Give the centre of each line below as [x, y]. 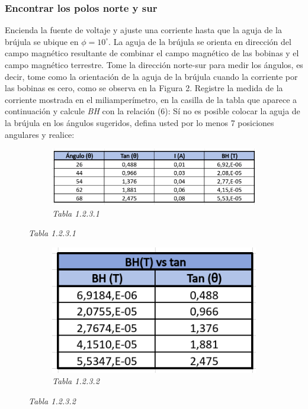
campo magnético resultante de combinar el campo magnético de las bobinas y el [152, 53]
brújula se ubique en [42, 41]
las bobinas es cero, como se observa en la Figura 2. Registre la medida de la [144, 88]
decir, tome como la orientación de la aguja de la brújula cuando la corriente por [151, 76]
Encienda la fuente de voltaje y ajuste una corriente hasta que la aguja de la [143, 30]
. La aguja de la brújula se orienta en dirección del [200, 41]
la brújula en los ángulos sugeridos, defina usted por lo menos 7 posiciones [139, 122]
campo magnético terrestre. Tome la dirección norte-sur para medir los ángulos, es [154, 65]
